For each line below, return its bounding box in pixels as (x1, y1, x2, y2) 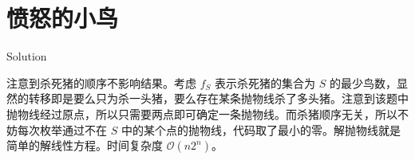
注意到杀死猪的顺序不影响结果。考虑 (6, 74, 196, 91)
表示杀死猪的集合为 (215, 74, 316, 91)
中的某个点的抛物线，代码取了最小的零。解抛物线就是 (121, 121, 401, 138)
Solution (6, 48, 47, 64)
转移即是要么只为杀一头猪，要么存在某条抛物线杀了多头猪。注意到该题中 (28, 90, 409, 107)
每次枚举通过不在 (17, 121, 107, 138)
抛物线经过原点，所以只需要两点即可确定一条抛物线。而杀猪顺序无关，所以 (6, 105, 397, 122)
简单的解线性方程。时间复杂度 (6, 137, 163, 154)
